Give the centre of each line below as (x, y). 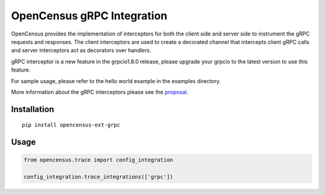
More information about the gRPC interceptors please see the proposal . (100, 92)
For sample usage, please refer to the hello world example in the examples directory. (116, 81)
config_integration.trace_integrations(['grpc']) (98, 177)
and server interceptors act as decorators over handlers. (81, 51)
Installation (32, 109)
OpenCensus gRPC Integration (89, 16)
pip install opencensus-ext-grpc (71, 125)
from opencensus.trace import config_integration (98, 160)
